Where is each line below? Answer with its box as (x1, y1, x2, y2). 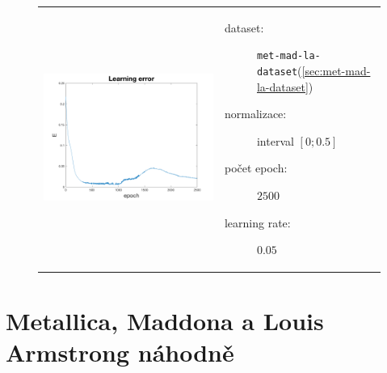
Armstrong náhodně (6, 335, 234, 368)
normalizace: (224, 105, 287, 122)
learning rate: (224, 214, 291, 231)
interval (256, 132, 294, 149)
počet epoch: (224, 159, 288, 176)
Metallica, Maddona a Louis (6, 303, 324, 337)
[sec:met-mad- (301, 62, 371, 78)
